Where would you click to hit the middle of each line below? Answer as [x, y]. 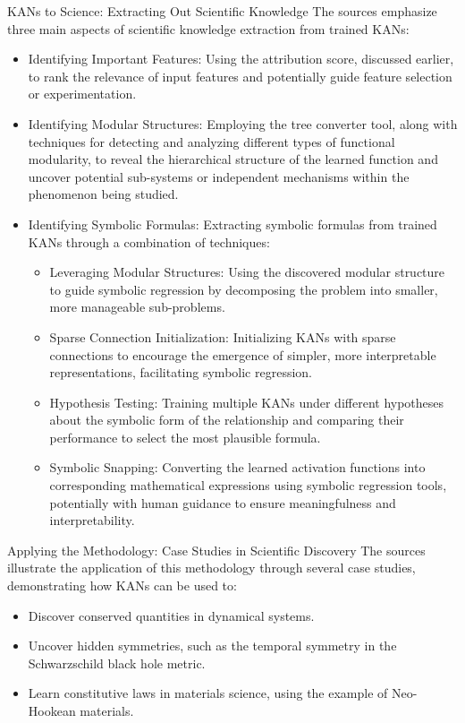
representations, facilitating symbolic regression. [181, 372]
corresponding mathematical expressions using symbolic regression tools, [248, 485]
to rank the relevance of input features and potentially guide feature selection [240, 76]
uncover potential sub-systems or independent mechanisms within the [219, 176]
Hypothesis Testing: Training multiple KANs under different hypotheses [247, 402]
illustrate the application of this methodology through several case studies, [211, 568]
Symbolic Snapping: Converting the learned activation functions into [237, 467]
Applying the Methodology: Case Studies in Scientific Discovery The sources [216, 550]
